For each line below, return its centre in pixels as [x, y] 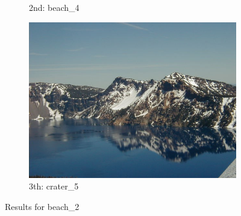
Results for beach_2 [42, 206]
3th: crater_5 [54, 186]
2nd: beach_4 [54, 7]
